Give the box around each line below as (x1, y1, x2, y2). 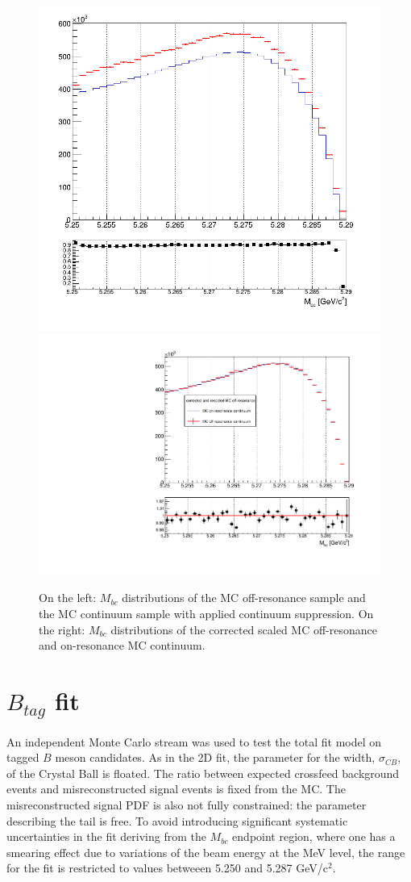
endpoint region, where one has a (232, 828, 396, 845)
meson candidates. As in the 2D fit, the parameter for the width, (55, 749, 376, 766)
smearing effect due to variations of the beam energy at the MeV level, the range (6, 843, 405, 860)
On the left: (39, 589, 97, 606)
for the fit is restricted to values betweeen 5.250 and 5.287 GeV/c (6, 859, 329, 876)
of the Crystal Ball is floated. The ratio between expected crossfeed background (6, 764, 400, 781)
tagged (6, 749, 39, 766)
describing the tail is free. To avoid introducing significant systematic (6, 812, 348, 829)
